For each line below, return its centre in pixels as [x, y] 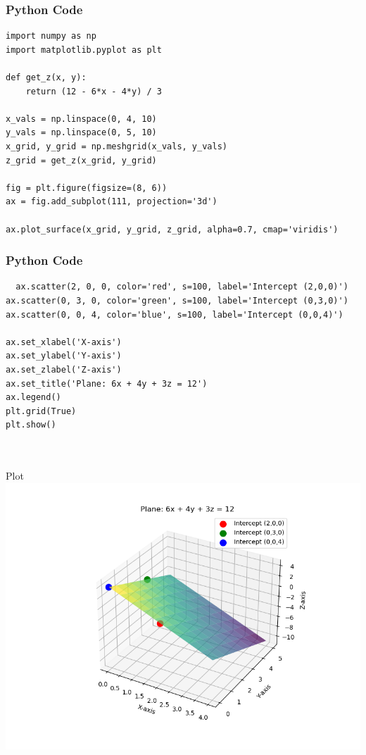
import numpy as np [51, 36]
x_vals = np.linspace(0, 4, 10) [81, 119]
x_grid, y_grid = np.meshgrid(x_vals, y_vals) [116, 146]
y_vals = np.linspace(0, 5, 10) [81, 133]
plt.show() [31, 425]
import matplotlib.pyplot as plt [84, 50]
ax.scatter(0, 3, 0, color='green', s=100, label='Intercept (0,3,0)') [177, 300]
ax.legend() [33, 398]
